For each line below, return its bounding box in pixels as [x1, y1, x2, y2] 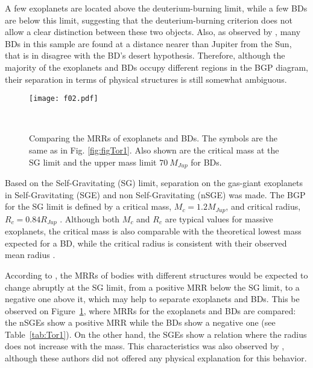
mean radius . [5, 248, 55, 261]
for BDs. [191, 155, 222, 168]
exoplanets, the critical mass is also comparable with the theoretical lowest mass [5, 225, 302, 237]
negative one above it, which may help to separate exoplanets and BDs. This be [5, 292, 300, 305]
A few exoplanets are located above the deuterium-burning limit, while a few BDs [5, 2, 308, 14]
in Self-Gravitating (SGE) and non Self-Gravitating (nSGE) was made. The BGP [5, 188, 306, 201]
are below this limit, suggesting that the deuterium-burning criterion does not [5, 13, 292, 26]
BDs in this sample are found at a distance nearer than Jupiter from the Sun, [5, 37, 292, 50]
